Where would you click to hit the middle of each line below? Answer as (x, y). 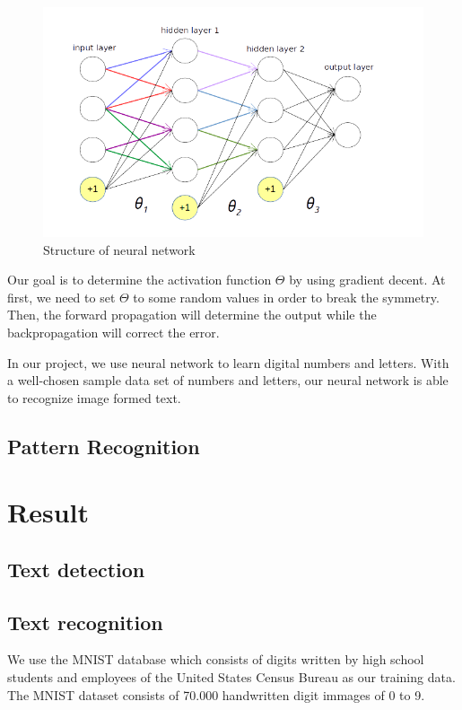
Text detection (76, 569)
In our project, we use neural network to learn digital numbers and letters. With (228, 362)
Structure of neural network (119, 249)
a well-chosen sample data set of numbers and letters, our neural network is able (228, 380)
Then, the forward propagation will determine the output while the (192, 315)
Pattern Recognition (104, 446)
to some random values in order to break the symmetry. (286, 297)
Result (48, 512)
